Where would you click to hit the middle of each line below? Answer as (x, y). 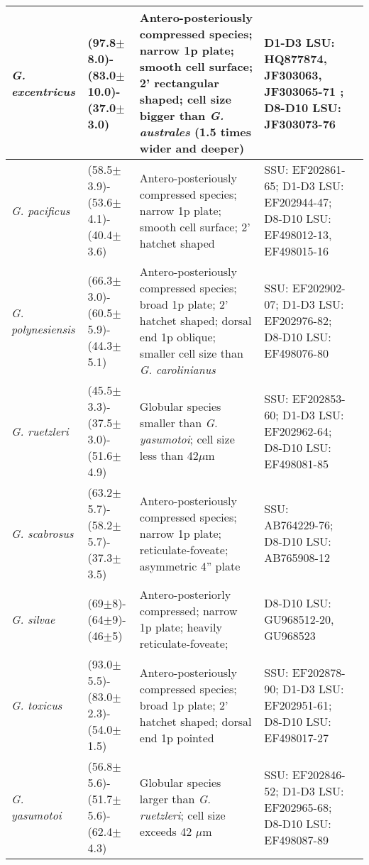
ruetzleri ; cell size (182, 815)
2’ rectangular (179, 83)
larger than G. (175, 799)
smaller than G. (178, 423)
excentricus (44, 91)
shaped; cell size (185, 99)
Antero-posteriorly (185, 594)
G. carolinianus (177, 369)
